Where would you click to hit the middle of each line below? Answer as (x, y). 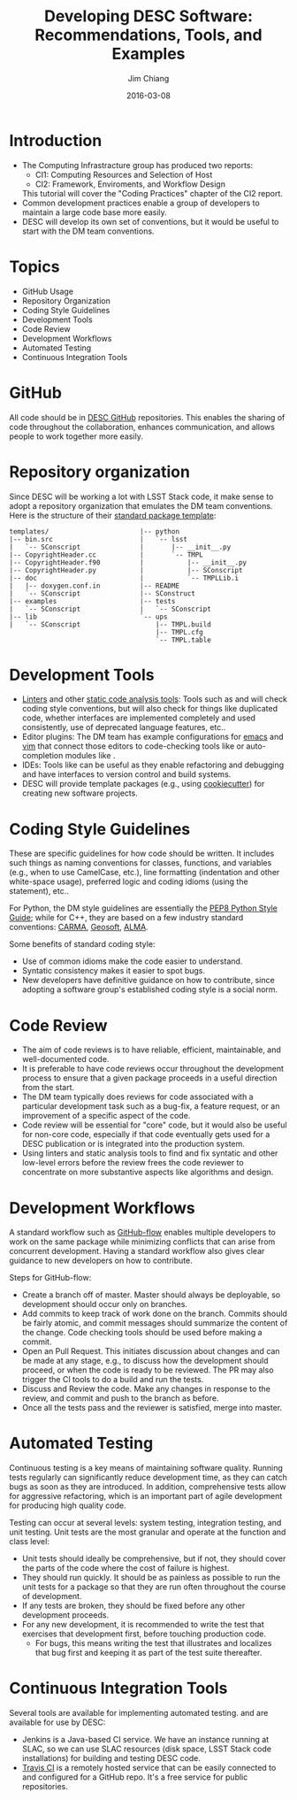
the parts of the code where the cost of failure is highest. (126, 1568)
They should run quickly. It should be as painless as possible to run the (151, 1578)
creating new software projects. (80, 793)
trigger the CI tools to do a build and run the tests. (113, 1380)
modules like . (90, 756)
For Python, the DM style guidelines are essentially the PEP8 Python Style (144, 908)
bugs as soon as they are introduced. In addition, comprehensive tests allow (148, 1487)
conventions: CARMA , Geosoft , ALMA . (79, 927)
